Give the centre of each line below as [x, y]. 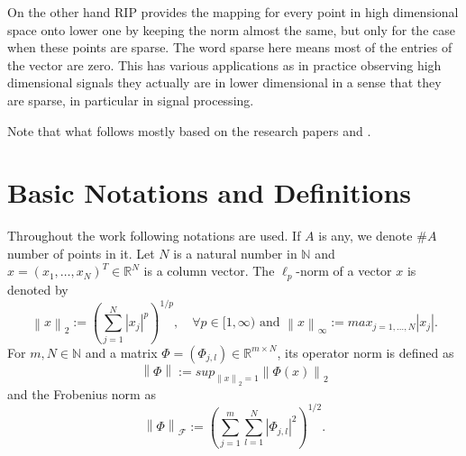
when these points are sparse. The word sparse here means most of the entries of [230, 47]
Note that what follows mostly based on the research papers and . [189, 130]
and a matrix [121, 352]
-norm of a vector [344, 271]
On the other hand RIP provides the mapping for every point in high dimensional [233, 12]
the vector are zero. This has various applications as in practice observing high [224, 64]
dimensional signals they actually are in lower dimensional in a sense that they [224, 82]
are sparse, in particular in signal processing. [131, 100]
